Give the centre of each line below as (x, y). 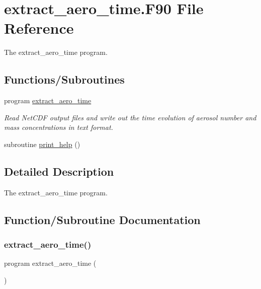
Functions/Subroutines (64, 79)
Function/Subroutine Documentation (102, 219)
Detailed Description (59, 171)
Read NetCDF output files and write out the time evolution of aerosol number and (130, 117)
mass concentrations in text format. (59, 127)
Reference (39, 28)
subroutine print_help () (42, 144)
